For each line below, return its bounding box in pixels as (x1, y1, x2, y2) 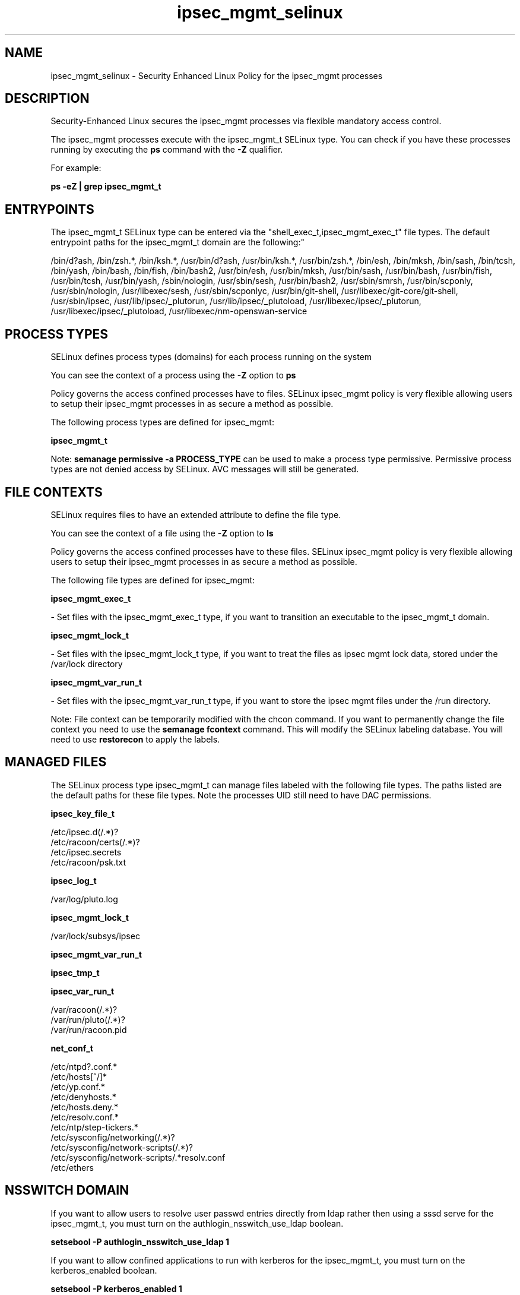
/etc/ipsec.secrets (50, 847, 122, 857)
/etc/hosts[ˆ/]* (50, 1071, 107, 1082)
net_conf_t (50, 1043, 93, 1053)
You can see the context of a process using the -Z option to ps (50, 370, 296, 381)
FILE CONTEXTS (5, 484, 103, 500)
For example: (50, 163, 102, 173)
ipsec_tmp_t (50, 967, 100, 978)
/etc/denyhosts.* (50, 1091, 116, 1102)
